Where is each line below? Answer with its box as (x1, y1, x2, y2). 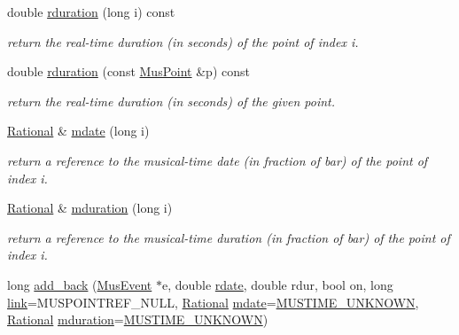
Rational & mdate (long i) (7, 121, 150, 140)
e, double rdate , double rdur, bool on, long (161, 275, 393, 293)
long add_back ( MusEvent (7, 275, 152, 293)
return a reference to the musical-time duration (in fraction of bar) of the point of (7, 228, 450, 246)
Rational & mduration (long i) (7, 199, 173, 217)
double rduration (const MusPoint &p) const (7, 62, 250, 81)
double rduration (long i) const (7, 3, 175, 20)
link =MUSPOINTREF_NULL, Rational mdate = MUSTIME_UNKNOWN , (7, 292, 419, 311)
